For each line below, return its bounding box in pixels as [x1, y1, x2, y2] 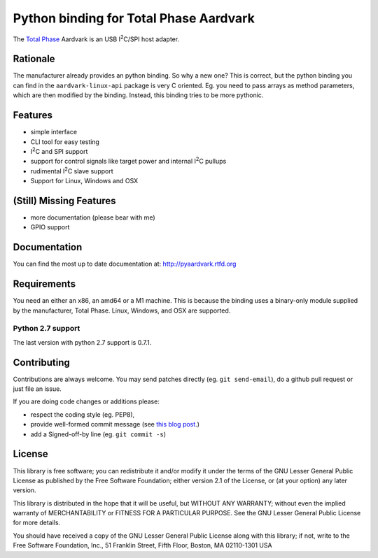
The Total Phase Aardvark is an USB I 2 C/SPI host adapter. [13, 34, 180, 43]
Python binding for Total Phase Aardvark [13, 10, 255, 26]
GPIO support [30, 223, 70, 231]
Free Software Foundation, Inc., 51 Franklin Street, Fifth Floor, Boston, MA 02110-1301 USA [13, 541, 272, 550]
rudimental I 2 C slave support [30, 166, 113, 175]
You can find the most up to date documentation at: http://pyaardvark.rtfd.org [13, 259, 237, 269]
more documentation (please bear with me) [30, 213, 155, 222]
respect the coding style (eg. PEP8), [30, 410, 135, 419]
